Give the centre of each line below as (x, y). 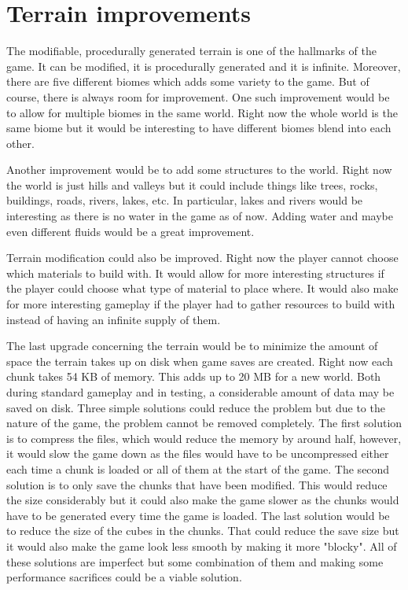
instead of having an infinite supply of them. (114, 319)
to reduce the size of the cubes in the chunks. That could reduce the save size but (203, 531)
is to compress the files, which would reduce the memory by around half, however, (204, 438)
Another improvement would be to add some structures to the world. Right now (199, 170)
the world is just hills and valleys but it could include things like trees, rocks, (192, 184)
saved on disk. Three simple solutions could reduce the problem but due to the (196, 407)
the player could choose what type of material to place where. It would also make (202, 288)
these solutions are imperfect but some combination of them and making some (195, 561)
